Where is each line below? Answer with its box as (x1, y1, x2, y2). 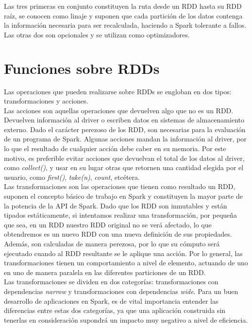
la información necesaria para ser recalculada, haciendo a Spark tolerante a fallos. (4, 20, 247, 30)
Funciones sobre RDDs (4, 58, 160, 78)
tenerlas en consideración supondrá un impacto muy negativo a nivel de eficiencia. (4, 314, 248, 325)
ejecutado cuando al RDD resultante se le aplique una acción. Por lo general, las (4, 248, 243, 258)
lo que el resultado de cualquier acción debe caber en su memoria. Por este (4, 143, 226, 154)
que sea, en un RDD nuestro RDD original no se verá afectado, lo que (4, 219, 212, 229)
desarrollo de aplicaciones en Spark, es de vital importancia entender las (4, 295, 218, 306)
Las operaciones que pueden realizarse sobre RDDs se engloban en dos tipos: (4, 86, 232, 96)
